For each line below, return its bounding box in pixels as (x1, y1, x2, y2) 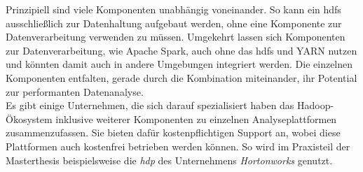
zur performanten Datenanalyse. (6, 84, 144, 99)
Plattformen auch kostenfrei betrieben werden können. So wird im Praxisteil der (6, 138, 350, 153)
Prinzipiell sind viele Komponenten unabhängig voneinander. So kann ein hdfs (6, 2, 341, 16)
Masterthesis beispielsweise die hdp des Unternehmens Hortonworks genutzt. (6, 152, 333, 167)
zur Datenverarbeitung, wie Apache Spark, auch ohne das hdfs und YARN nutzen (6, 43, 357, 57)
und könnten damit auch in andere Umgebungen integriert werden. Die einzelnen (6, 57, 353, 71)
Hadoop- (297, 98, 334, 113)
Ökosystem (6, 111, 53, 126)
